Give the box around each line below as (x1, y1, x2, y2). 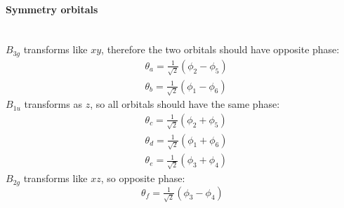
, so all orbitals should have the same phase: (90, 97, 280, 111)
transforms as (24, 97, 82, 111)
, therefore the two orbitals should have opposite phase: (101, 42, 340, 57)
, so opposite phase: (100, 171, 185, 186)
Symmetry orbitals (6, 1, 98, 16)
